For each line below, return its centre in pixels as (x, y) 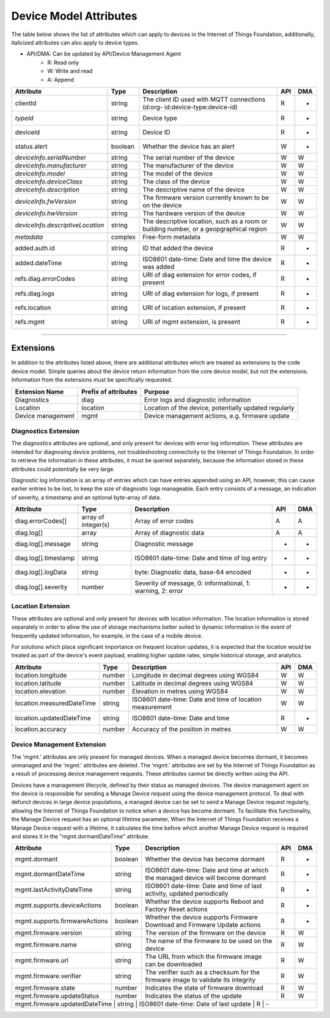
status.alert (31, 146)
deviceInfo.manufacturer (51, 165)
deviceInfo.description (47, 190)
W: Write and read (70, 71)
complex (123, 237)
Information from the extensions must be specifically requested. (92, 380)
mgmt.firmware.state (45, 988)
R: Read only (63, 62)
